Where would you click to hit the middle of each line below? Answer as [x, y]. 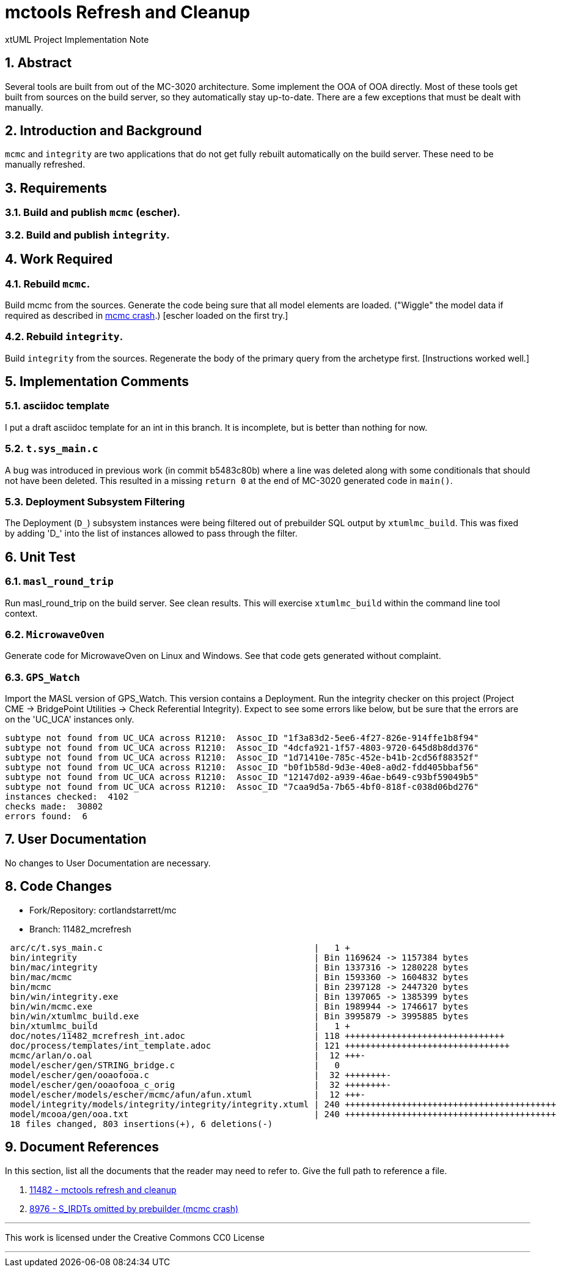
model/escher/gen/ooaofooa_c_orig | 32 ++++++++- [201, 1084]
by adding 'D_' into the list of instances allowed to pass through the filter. [151, 534]
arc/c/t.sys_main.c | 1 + [180, 947]
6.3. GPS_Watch [42, 677]
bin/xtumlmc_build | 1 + [180, 1026]
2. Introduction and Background [104, 131]
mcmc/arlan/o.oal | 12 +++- [188, 1055]
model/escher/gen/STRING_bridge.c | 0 [175, 1065]
